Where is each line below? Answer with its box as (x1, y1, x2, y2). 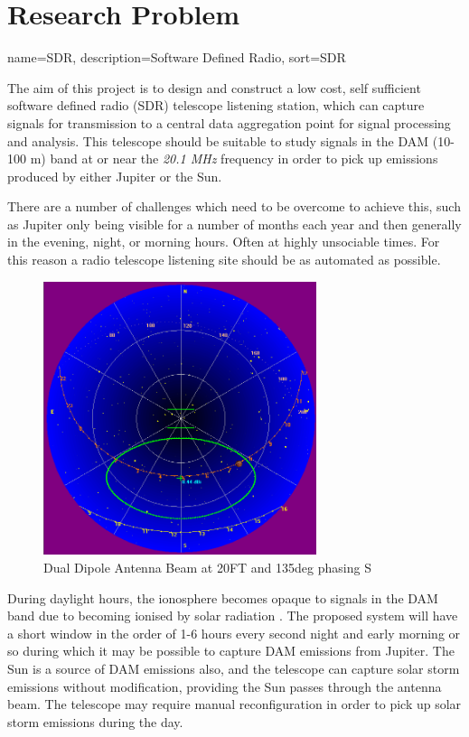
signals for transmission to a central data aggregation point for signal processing (7, 113, 451, 132)
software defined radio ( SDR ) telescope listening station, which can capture (7, 96, 425, 115)
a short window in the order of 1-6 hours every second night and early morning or (7, 623, 461, 642)
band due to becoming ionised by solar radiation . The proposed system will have (7, 606, 458, 625)
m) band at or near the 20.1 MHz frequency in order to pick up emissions (30, 149, 438, 168)
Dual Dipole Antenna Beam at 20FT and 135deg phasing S (43, 558, 371, 577)
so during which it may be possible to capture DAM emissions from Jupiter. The (7, 641, 455, 660)
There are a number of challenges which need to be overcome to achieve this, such (7, 197, 461, 216)
